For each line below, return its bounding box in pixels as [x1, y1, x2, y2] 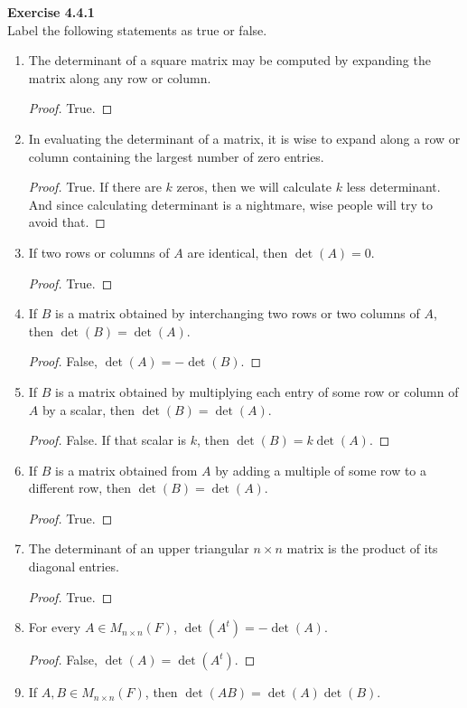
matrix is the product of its [286, 539, 438, 558]
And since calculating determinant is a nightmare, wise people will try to [28, 194, 433, 213]
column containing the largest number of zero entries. [28, 146, 324, 165]
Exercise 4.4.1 [7, 3, 95, 21]
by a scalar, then [42, 400, 135, 419]
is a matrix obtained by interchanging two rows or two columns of [55, 304, 420, 323]
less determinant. [346, 177, 441, 196]
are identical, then [187, 242, 288, 261]
